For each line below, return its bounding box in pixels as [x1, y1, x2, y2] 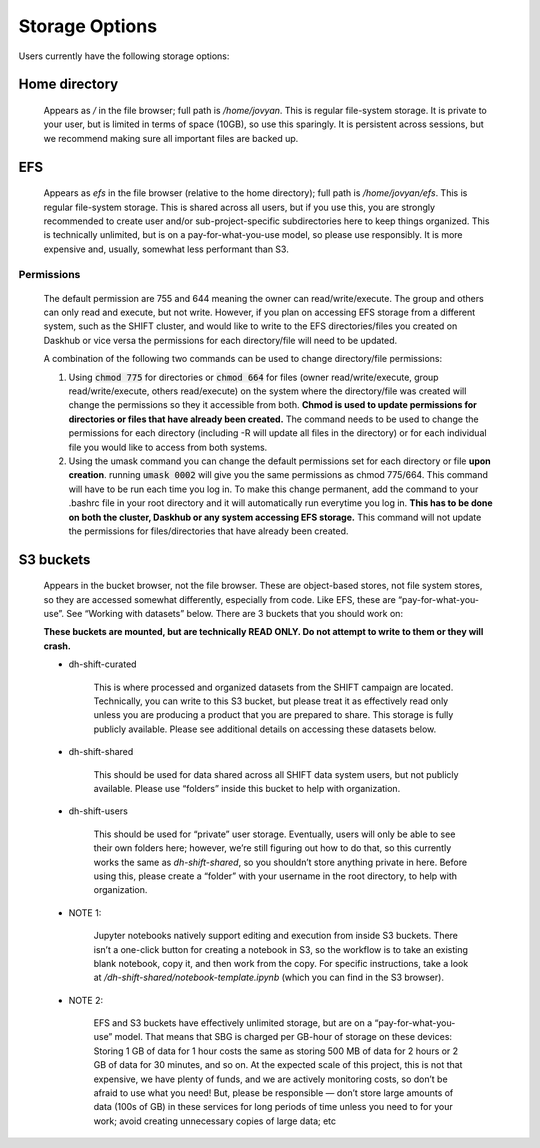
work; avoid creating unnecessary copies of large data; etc [93, 1115, 337, 1127]
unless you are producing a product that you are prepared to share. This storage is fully [93, 709, 454, 721]
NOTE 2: [68, 994, 104, 1006]
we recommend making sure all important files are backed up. [43, 132, 299, 144]
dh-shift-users [68, 805, 129, 817]
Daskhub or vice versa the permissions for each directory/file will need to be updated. [43, 334, 398, 346]
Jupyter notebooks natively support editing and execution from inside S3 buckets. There [93, 930, 459, 942]
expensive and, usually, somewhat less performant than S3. [43, 243, 289, 255]
